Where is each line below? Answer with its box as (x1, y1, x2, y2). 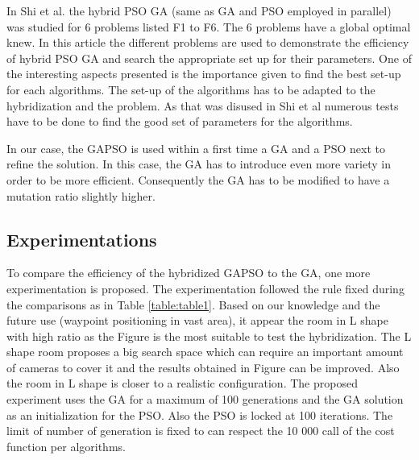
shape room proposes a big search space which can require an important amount (6, 343, 404, 360)
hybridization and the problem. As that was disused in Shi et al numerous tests (6, 97, 399, 114)
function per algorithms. (6, 437, 126, 454)
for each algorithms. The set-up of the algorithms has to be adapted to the (6, 81, 375, 97)
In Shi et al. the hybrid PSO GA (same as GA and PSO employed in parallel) (6, 2, 392, 19)
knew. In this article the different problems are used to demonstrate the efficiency (6, 34, 409, 51)
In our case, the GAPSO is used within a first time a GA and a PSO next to (6, 139, 385, 156)
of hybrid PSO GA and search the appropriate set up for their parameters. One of (6, 49, 412, 66)
